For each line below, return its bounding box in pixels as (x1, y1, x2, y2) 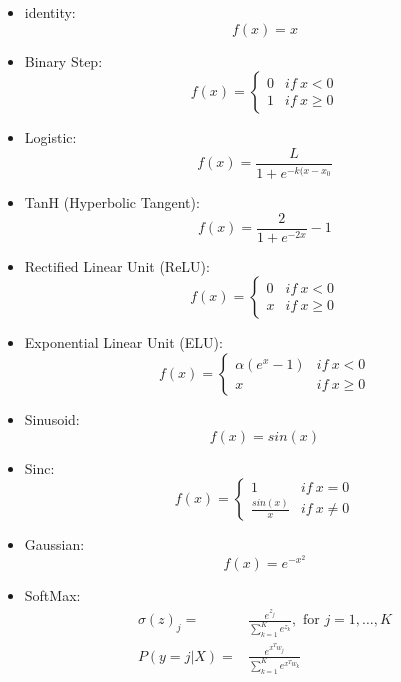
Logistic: (24, 127, 77, 148)
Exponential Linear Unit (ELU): (24, 332, 223, 353)
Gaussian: (24, 534, 85, 555)
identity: (24, 2, 76, 22)
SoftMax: (24, 585, 81, 606)
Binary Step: (24, 50, 103, 71)
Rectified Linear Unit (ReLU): (24, 255, 210, 276)
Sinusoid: (24, 409, 80, 430)
